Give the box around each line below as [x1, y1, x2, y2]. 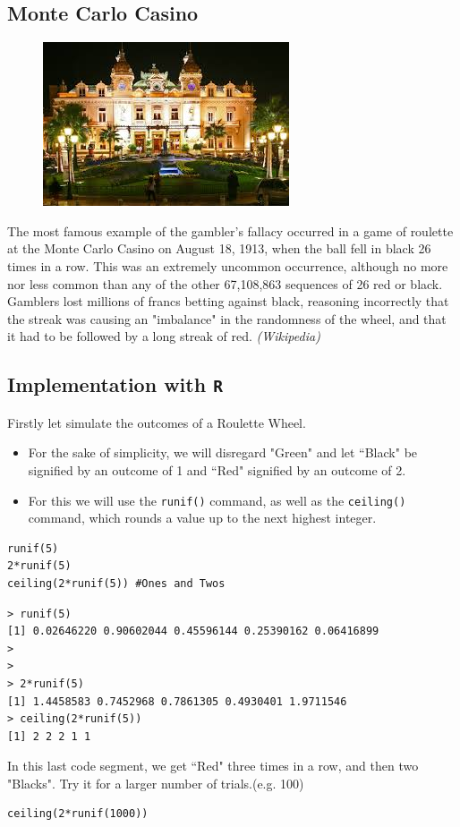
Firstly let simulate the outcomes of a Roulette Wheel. [7, 413, 306, 431]
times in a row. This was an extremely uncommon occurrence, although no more [7, 256, 448, 275]
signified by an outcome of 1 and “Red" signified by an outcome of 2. [28, 460, 406, 479]
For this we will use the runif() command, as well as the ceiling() [28, 490, 406, 509]
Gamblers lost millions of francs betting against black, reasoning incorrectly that [7, 292, 449, 311]
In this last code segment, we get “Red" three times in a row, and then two [7, 756, 419, 775]
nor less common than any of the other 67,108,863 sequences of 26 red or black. [7, 274, 443, 293]
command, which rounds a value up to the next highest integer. [28, 508, 377, 527]
